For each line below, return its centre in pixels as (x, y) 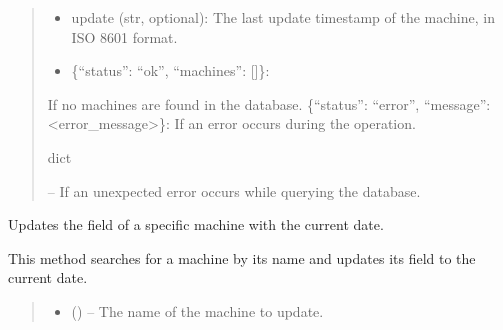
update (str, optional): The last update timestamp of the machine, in (283, 17)
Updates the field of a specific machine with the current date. (196, 224)
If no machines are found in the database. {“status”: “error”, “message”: (269, 103)
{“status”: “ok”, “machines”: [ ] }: (170, 70)
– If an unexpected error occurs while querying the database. (234, 190)
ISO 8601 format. (124, 36)
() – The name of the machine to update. (197, 310)
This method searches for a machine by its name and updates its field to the (242, 257)
